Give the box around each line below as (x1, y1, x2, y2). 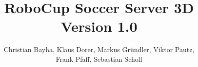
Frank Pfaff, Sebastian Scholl (56, 54, 142, 64)
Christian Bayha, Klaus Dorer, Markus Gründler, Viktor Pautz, (3, 44, 195, 54)
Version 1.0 (60, 16, 138, 36)
